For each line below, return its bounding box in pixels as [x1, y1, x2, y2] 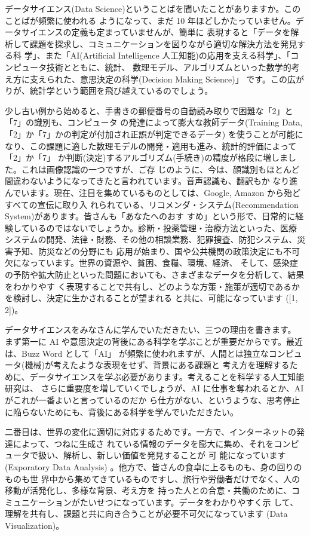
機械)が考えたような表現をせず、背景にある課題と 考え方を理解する [24, 359, 290, 371]
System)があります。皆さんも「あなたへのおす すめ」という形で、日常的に [5, 210, 296, 222]
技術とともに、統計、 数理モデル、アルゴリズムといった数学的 [46, 60, 291, 73]
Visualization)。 [5, 519, 65, 531]
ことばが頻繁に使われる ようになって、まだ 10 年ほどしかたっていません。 [5, 14, 296, 26]
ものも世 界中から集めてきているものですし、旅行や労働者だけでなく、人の [5, 472, 300, 485]
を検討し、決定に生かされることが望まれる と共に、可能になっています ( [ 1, [5, 292, 298, 304]
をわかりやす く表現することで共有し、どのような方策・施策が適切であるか [5, 280, 300, 292]
